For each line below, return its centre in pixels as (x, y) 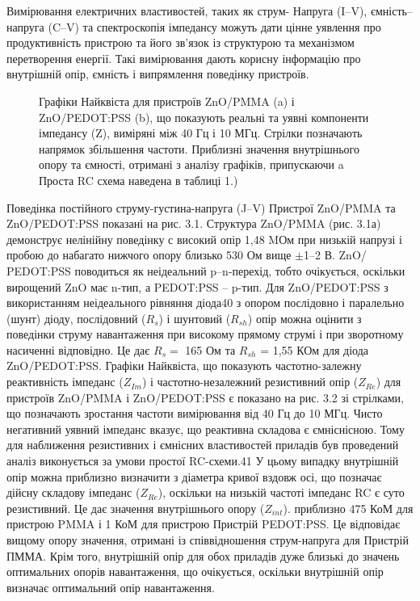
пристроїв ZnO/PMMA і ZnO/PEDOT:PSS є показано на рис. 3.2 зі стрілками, (206, 397)
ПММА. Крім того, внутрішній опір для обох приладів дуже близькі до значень (203, 555)
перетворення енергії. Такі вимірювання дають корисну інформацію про (184, 58)
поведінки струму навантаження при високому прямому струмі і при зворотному (205, 334)
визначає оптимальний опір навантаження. (111, 587)
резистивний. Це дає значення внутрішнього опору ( (136, 508)
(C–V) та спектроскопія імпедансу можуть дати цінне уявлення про (214, 26)
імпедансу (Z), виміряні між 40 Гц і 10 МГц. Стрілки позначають (201, 133)
